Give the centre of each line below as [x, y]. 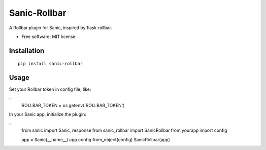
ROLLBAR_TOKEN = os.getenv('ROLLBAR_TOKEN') [73, 106]
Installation [27, 51]
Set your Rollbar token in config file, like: [50, 89]
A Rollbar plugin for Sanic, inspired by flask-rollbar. [61, 28]
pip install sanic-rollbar [50, 64]
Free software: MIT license [49, 37]
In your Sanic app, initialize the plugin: [48, 114]
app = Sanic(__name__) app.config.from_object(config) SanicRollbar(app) [96, 139]
